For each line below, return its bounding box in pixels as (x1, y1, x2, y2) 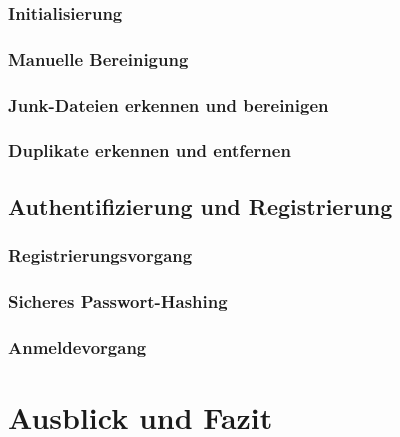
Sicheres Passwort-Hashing (8, 288, 228, 313)
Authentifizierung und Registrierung (8, 190, 393, 221)
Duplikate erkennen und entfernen (8, 138, 291, 163)
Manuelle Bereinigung (8, 46, 189, 71)
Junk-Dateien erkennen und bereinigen (8, 92, 329, 117)
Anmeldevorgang (8, 334, 147, 359)
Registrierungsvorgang (8, 243, 193, 268)
